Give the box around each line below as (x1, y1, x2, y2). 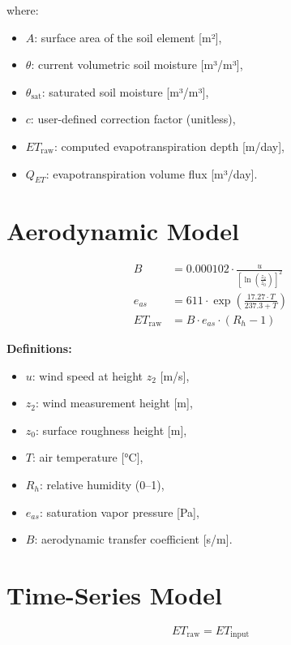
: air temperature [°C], (32, 449, 143, 466)
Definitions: (6, 339, 72, 356)
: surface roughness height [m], (36, 421, 187, 438)
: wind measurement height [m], (36, 394, 193, 411)
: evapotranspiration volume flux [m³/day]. (45, 165, 258, 182)
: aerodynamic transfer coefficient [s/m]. (34, 531, 233, 548)
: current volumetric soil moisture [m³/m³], (31, 56, 243, 73)
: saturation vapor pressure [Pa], (39, 503, 199, 520)
